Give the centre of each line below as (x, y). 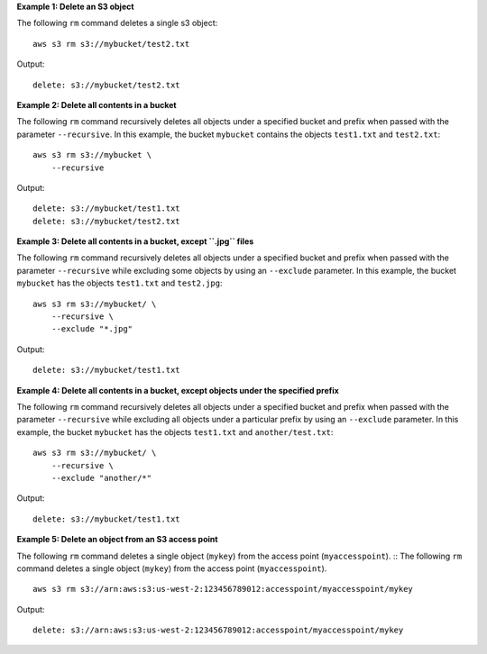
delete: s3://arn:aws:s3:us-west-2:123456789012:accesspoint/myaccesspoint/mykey (218, 630)
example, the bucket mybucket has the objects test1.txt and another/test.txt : (175, 431)
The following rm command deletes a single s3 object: (117, 23)
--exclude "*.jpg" (92, 329)
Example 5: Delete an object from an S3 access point (117, 540)
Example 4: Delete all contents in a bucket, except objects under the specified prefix (178, 390)
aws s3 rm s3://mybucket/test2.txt (111, 44)
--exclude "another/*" (101, 478)
